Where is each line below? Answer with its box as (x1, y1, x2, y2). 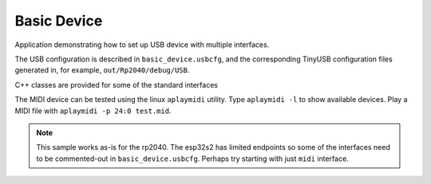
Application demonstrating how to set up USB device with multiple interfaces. (14, 40, 270, 49)
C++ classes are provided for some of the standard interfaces (14, 80, 219, 89)
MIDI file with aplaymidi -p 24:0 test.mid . (14, 106, 172, 115)
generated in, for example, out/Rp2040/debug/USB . (14, 65, 190, 75)
